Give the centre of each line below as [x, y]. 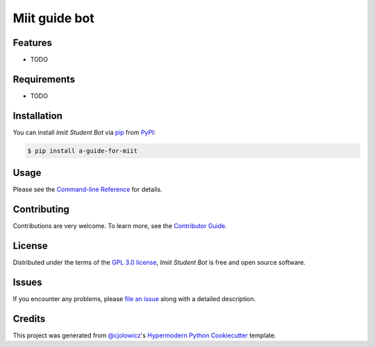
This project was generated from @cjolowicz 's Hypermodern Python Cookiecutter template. [145, 335]
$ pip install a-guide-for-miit [83, 151]
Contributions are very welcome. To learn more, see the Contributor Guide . [120, 226]
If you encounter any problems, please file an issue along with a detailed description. [134, 299]
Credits [29, 319]
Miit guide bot [53, 18]
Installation [37, 116]
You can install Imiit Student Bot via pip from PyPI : [84, 132]
